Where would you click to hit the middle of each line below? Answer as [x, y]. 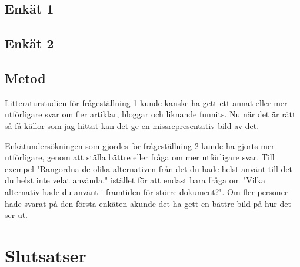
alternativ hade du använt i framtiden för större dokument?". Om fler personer [146, 191]
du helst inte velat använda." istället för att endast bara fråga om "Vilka [135, 180]
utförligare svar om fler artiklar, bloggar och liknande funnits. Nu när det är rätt [150, 114]
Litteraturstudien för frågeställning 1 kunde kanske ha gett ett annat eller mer [146, 102]
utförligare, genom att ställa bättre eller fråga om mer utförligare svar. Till [140, 157]
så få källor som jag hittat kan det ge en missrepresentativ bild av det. [132, 125]
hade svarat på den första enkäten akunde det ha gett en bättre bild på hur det [148, 203]
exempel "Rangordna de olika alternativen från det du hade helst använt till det [149, 168]
